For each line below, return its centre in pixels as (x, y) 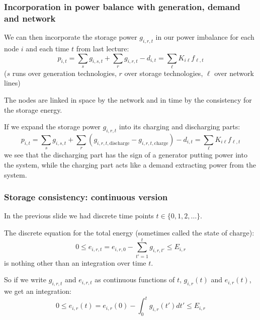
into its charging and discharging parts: (180, 127)
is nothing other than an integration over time (75, 262)
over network (234, 73)
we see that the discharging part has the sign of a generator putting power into (126, 155)
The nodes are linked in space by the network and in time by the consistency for (128, 100)
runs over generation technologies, (64, 73)
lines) (12, 83)
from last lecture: (103, 48)
